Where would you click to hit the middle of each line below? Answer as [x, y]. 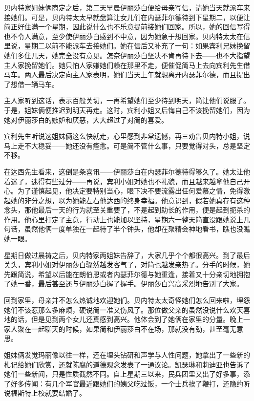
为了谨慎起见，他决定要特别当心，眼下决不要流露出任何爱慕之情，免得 [130, 191]
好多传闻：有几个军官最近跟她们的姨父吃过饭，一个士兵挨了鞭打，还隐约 [127, 383]
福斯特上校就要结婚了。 [48, 393]
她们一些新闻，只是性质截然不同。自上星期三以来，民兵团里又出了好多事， [124, 374]
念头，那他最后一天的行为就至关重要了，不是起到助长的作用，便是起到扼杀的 [127, 210]
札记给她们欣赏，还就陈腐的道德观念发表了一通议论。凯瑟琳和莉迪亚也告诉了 [127, 364]
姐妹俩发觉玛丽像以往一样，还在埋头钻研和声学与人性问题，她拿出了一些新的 [127, 355]
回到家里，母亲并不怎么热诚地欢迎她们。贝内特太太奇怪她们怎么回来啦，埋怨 [127, 300]
